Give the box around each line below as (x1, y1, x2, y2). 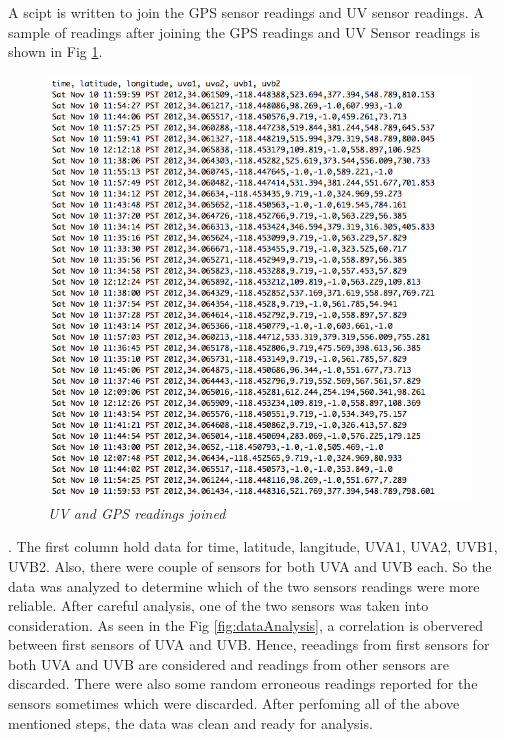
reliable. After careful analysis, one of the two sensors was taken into (8, 595, 429, 616)
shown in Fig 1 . (8, 41, 103, 62)
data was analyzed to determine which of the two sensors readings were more (8, 575, 480, 596)
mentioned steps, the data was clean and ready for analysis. (8, 712, 373, 733)
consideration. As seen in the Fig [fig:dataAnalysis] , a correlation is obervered (8, 614, 483, 635)
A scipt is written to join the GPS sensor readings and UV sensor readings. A (8, 2, 484, 22)
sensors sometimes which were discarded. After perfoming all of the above (8, 693, 460, 714)
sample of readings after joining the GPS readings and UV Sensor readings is (8, 21, 480, 42)
